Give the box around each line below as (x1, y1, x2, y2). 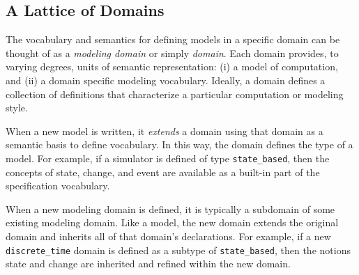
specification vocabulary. (6, 178, 110, 193)
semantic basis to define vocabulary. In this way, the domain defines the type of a (6, 137, 353, 152)
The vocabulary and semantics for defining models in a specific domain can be (6, 32, 340, 47)
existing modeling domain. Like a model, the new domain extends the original (6, 215, 339, 230)
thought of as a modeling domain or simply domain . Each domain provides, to (6, 45, 339, 60)
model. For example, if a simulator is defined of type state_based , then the (6, 150, 330, 165)
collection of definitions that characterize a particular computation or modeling (6, 86, 344, 101)
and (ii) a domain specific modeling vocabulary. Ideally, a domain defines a (6, 72, 326, 87)
